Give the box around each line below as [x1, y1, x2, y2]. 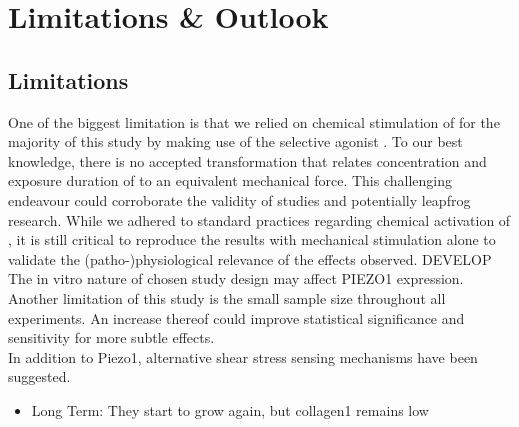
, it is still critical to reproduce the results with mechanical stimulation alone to [8, 229, 496, 250]
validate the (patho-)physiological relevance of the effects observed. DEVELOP [8, 248, 492, 269]
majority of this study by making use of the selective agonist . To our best [8, 131, 463, 152]
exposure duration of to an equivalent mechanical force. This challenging [8, 170, 453, 191]
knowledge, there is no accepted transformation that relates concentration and [8, 150, 487, 171]
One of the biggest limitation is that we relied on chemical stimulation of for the [8, 111, 500, 132]
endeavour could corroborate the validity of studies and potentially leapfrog [8, 189, 471, 210]
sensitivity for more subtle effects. [8, 327, 215, 348]
